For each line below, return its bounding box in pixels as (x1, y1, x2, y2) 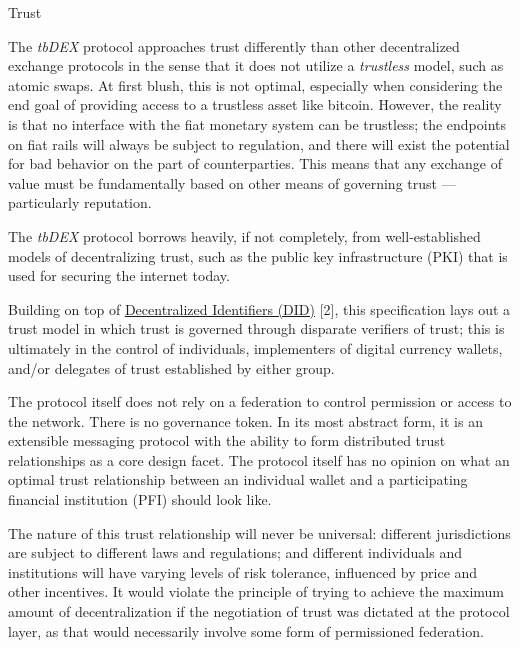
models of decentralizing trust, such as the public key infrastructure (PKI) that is (8, 245, 508, 266)
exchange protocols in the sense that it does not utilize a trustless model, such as (8, 55, 504, 76)
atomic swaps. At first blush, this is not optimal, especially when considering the (8, 74, 503, 95)
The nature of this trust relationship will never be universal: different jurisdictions (8, 522, 511, 543)
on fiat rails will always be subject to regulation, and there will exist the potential (8, 133, 510, 154)
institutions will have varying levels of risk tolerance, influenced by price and (8, 561, 478, 582)
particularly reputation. (8, 192, 152, 213)
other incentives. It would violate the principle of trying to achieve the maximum (8, 581, 505, 602)
